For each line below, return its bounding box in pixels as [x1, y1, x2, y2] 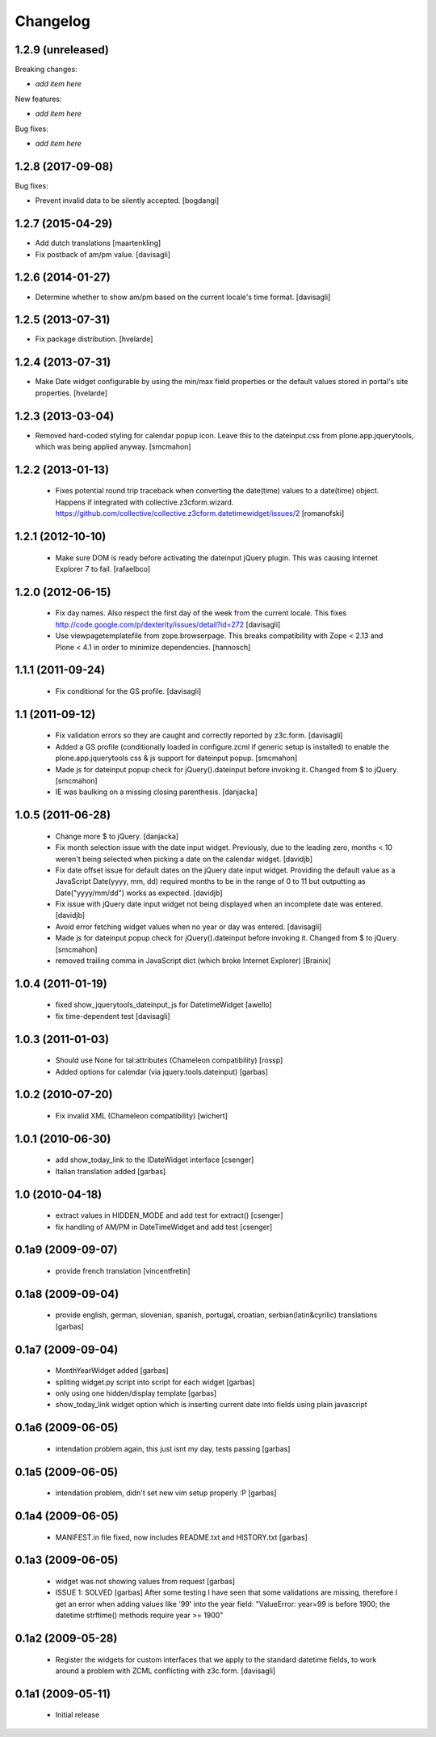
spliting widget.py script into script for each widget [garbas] [55, 1377, 255, 1387]
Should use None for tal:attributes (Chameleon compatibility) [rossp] [55, 1055, 283, 1065]
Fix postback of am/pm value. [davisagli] [35, 249, 171, 259]
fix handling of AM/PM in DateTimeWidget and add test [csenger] [55, 1222, 273, 1232]
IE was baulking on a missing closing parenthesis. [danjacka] [55, 787, 258, 797]
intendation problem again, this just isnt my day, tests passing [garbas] [55, 1443, 291, 1453]
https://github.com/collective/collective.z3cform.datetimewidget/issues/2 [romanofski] [55, 509, 345, 518]
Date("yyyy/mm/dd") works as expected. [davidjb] [55, 888, 223, 898]
